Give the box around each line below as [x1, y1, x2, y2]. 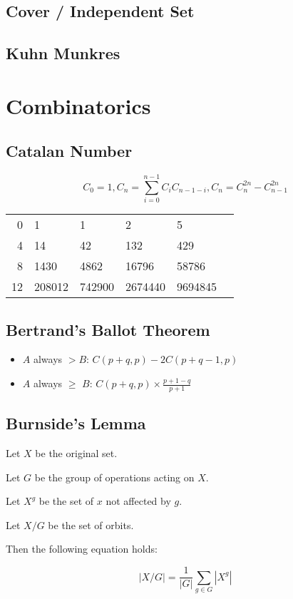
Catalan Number [6, 140, 133, 162]
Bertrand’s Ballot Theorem [6, 318, 210, 340]
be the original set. [35, 446, 118, 461]
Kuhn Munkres [6, 42, 120, 64]
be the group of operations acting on [34, 469, 195, 484]
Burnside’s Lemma [6, 412, 146, 434]
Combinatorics [6, 91, 151, 120]
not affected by [106, 493, 171, 508]
